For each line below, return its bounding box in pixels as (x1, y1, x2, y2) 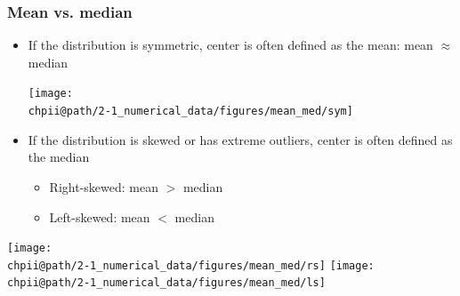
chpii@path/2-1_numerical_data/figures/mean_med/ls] (7, 276, 326, 290)
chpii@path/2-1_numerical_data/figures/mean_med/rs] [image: (7, 259, 375, 272)
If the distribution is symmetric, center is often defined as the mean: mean (28, 36, 433, 54)
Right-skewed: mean (49, 177, 158, 196)
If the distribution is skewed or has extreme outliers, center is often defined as (28, 130, 453, 148)
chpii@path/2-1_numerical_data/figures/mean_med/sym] (28, 105, 353, 118)
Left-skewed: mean (49, 207, 150, 226)
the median (28, 148, 90, 166)
